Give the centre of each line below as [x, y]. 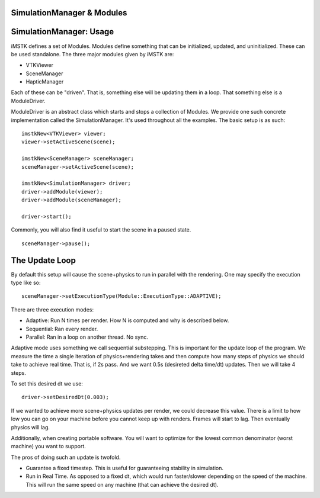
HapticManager [45, 82]
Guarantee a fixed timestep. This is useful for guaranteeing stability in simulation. [124, 468]
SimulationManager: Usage [63, 32]
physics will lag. [31, 427]
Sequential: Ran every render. [62, 329]
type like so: [26, 283]
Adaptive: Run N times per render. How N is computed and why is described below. [127, 320]
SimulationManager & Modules [69, 13]
